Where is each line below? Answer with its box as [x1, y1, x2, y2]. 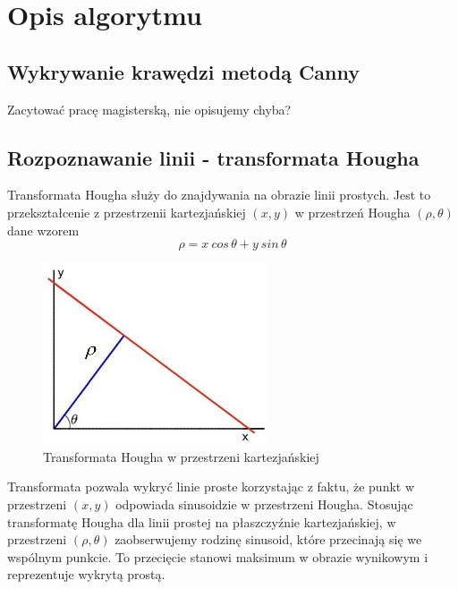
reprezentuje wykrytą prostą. [7, 565, 165, 584]
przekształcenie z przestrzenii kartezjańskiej [7, 202, 246, 221]
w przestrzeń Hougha [294, 202, 411, 221]
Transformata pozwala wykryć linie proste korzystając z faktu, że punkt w [7, 477, 415, 496]
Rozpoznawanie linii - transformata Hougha [7, 143, 420, 171]
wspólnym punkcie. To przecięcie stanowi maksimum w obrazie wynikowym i [7, 547, 428, 566]
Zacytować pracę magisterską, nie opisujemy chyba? [7, 99, 292, 118]
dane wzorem [7, 220, 80, 239]
